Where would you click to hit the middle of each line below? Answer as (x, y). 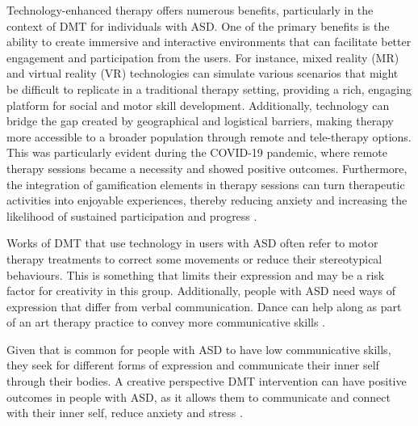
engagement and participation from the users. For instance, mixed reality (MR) (203, 57)
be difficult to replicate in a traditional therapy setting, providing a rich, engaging (209, 89)
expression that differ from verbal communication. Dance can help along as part (204, 306)
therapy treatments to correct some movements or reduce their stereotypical (194, 258)
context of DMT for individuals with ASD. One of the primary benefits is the (198, 25)
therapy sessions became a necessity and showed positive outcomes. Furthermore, (207, 168)
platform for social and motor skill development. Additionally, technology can (198, 105)
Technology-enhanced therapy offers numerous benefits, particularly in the (190, 10)
